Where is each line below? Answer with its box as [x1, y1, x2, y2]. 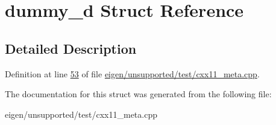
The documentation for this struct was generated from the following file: [5, 88, 272, 100]
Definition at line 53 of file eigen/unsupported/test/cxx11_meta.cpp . [5, 67, 260, 80]
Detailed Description [5, 39, 137, 57]
